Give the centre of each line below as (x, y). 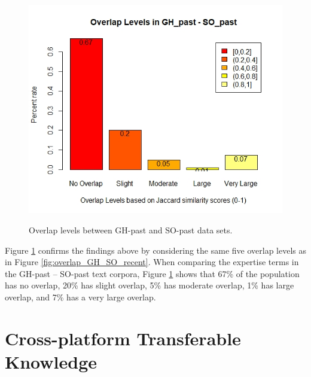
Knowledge (51, 361)
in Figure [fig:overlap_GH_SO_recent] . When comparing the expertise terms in (152, 262)
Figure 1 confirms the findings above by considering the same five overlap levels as (156, 250)
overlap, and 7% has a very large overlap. (80, 297)
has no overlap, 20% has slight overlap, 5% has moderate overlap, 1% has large (150, 285)
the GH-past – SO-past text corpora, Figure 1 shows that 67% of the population (152, 273)
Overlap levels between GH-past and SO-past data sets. (131, 230)
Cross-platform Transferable (123, 338)
